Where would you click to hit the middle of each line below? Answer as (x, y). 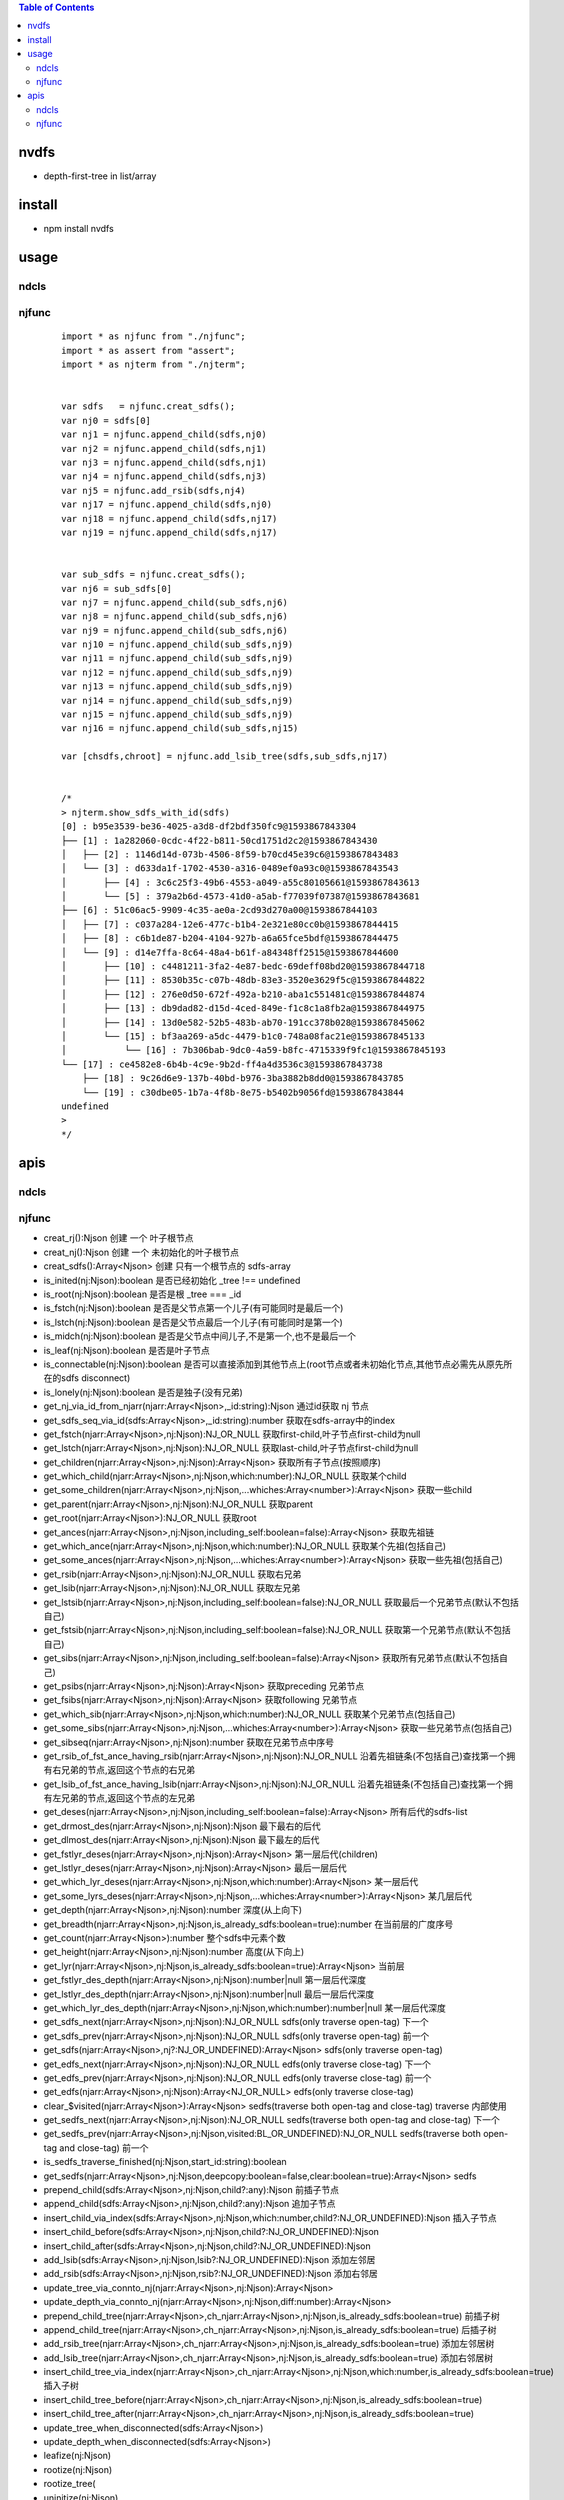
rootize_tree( (69, 2484)
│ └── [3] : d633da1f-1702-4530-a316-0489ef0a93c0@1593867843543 (230, 868)
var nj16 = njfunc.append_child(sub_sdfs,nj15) (180, 728)
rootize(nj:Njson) (78, 2469)
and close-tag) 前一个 (104, 2147)
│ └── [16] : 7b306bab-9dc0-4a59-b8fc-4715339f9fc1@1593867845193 (254, 1050)
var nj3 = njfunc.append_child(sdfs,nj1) (164, 462)
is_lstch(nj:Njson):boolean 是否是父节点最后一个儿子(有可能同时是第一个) (193, 1322)
